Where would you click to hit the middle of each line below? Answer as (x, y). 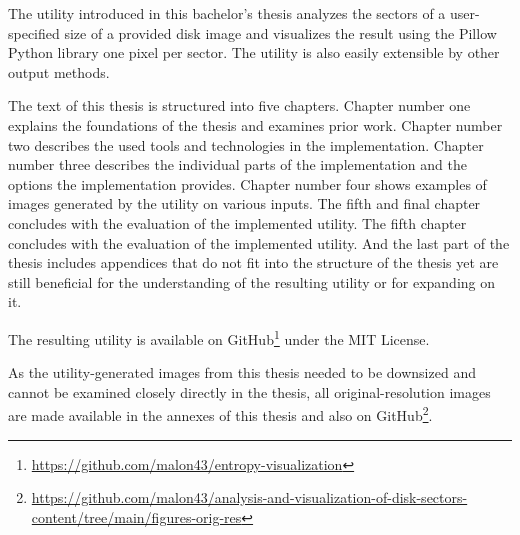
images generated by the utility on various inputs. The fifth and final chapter (244, 203)
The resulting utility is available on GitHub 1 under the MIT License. (219, 337)
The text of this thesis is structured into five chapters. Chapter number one (239, 105)
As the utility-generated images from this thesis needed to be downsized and (242, 372)
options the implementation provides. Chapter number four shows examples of (247, 183)
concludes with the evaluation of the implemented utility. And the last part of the (259, 242)
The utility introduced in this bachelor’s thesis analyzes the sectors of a (227, 13)
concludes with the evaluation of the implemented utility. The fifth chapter (237, 222)
